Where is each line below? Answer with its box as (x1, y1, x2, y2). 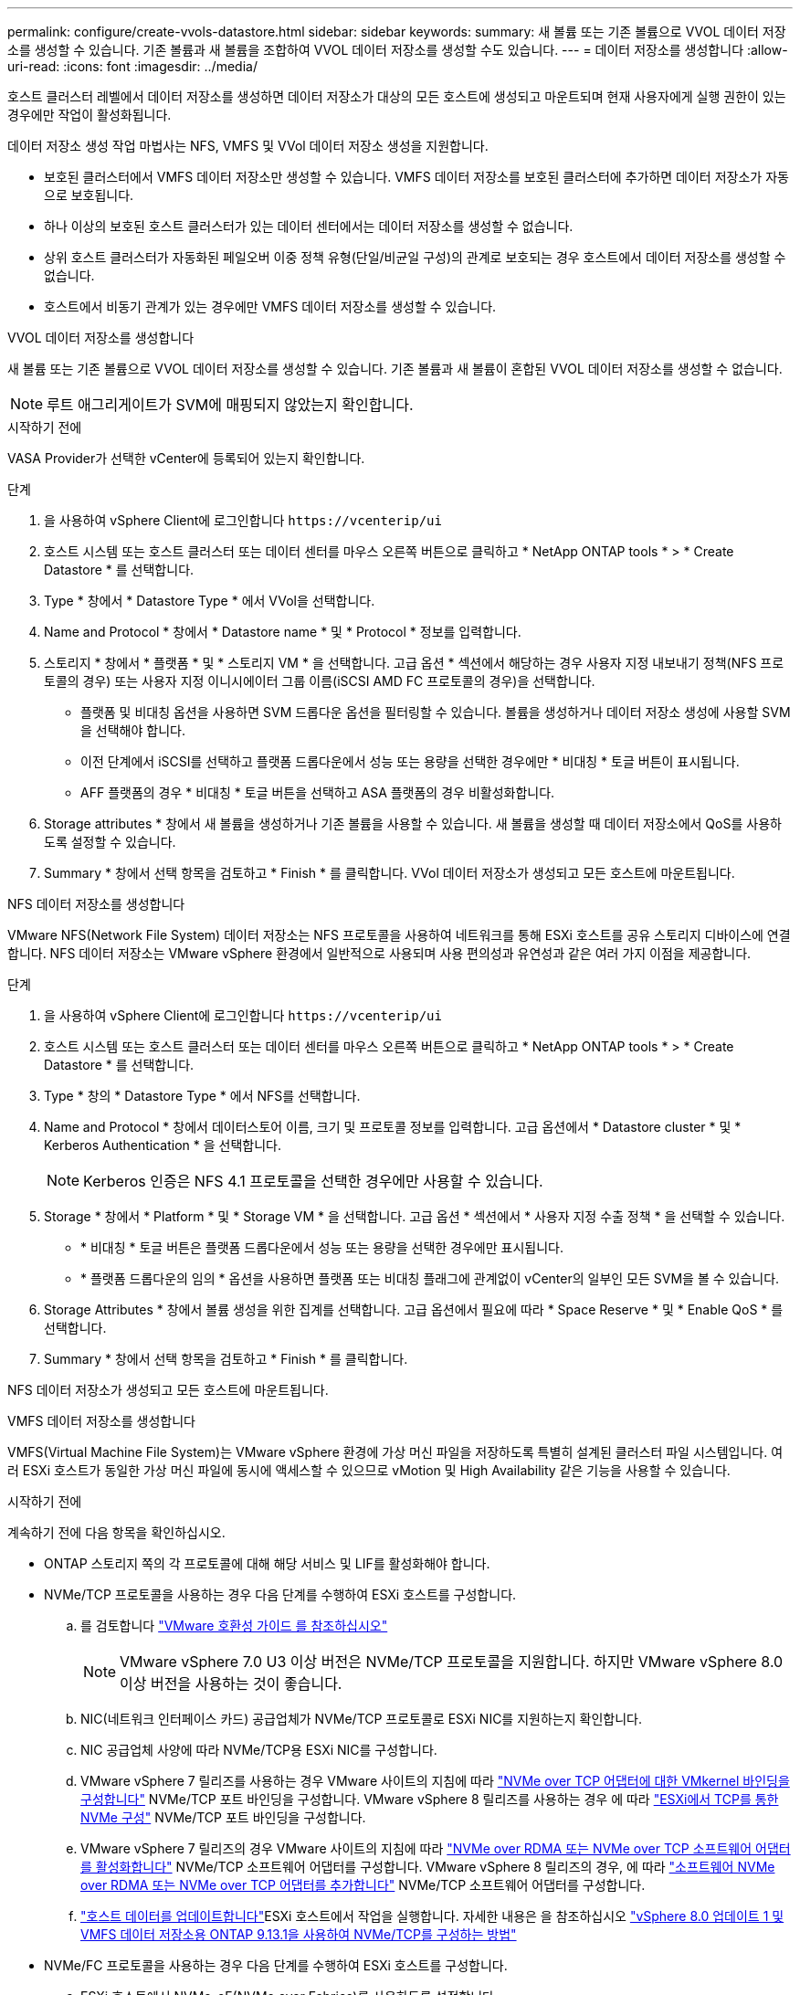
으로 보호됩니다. (44, 187, 134, 203)
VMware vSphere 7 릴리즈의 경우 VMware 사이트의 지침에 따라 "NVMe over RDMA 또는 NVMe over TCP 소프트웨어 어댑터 (80, 1841, 791, 1856)
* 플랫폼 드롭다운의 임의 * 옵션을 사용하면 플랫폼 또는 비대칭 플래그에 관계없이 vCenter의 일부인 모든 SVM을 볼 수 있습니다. (80, 1271, 780, 1286)
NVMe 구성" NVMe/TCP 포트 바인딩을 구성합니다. (80, 1810, 366, 1825)
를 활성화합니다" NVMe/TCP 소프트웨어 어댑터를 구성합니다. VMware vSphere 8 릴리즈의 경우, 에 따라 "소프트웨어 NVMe (80, 1859, 775, 1874)
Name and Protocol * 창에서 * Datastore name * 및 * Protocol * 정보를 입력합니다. (44, 624, 521, 639)
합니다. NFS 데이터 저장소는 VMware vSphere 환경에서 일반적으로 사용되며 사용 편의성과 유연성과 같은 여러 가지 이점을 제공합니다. (7, 945, 752, 961)
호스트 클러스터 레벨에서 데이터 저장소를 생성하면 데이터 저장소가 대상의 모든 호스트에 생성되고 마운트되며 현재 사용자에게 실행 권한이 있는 (7, 89, 786, 104)
